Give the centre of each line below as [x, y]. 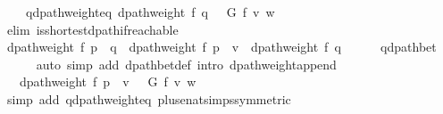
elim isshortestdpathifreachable [92, 29]
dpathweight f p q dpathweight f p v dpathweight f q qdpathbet [221, 47]
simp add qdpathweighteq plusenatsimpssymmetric [149, 98]
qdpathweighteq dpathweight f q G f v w [150, 12]
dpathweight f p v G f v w [108, 81]
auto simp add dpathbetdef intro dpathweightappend [186, 64]
